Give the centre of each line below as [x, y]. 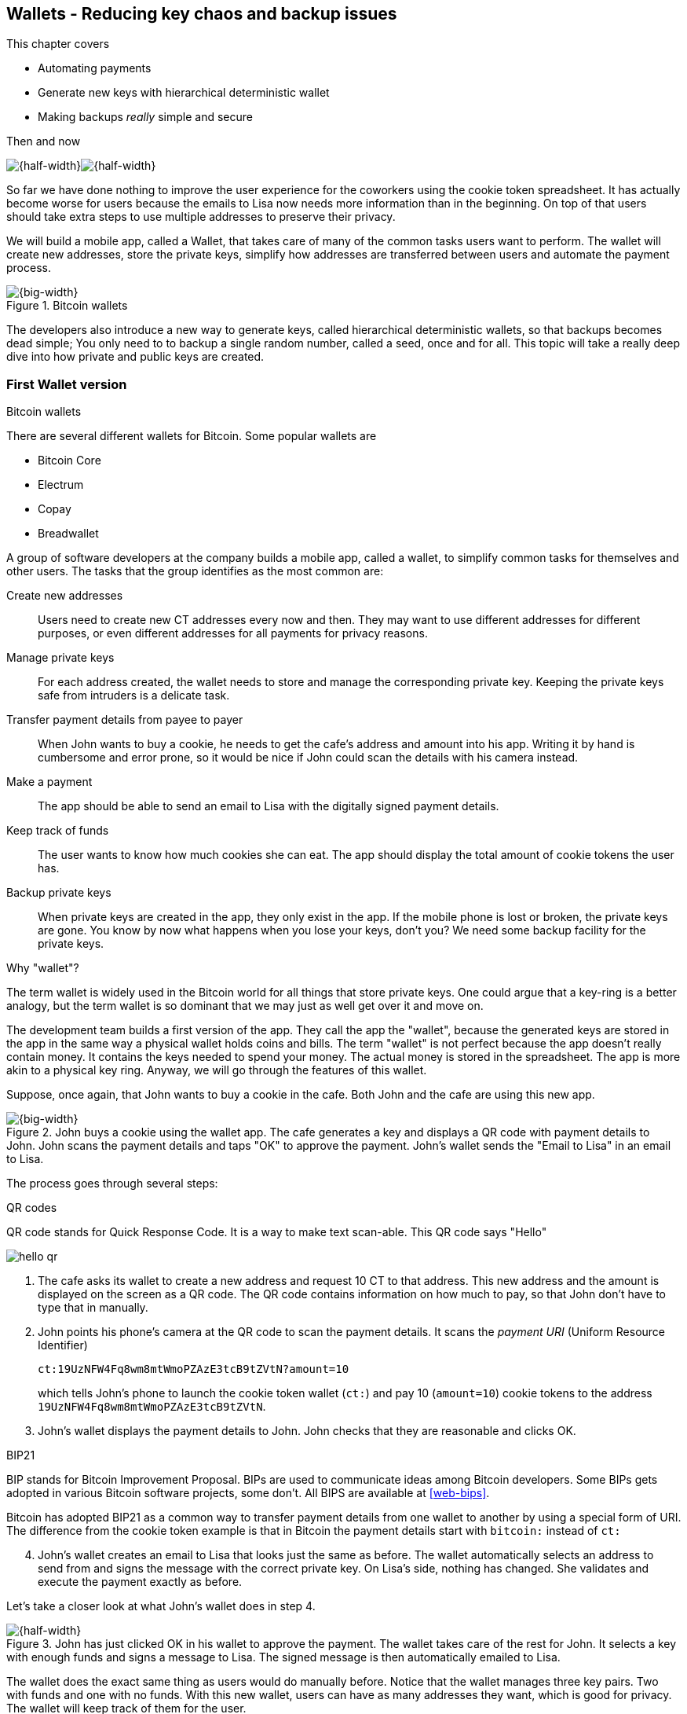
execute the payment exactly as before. [140, 1582]
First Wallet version [67, 384]
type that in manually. [93, 1308]
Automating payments [95, 68]
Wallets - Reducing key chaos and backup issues [202, 14]
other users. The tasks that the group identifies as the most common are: [195, 571]
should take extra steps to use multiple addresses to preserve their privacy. [201, 217]
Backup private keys [59, 893]
